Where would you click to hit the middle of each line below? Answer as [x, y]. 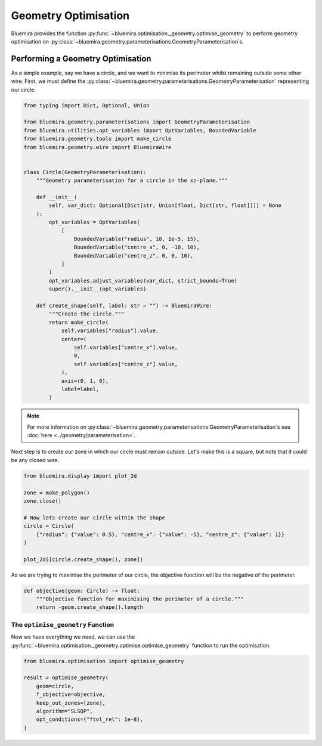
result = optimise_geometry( [66, 678]
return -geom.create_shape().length [89, 607]
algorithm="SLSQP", [65, 711]
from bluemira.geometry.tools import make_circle [97, 139]
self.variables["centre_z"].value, [126, 364]
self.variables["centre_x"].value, [126, 347]
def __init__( [57, 197]
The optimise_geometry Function [63, 624]
